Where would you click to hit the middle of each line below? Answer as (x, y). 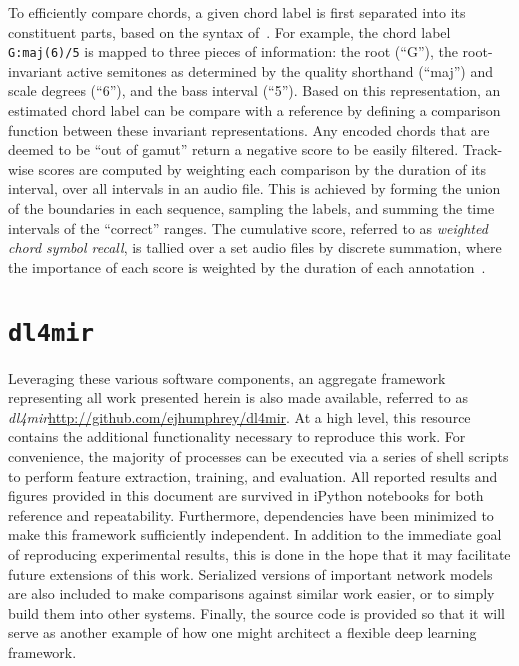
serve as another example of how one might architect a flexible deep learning (242, 632)
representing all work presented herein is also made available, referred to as (238, 397)
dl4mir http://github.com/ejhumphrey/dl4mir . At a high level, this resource (239, 416)
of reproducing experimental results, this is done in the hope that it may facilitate (259, 553)
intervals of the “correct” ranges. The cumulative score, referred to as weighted (248, 227)
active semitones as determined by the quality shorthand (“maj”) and (279, 70)
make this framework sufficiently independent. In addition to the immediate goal (255, 534)
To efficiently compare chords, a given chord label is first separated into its (237, 12)
